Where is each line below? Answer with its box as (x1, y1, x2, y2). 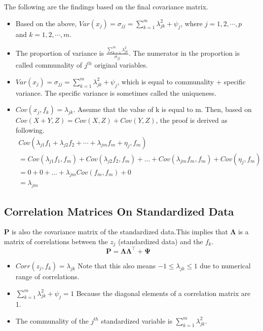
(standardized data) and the (118, 236, 203, 247)
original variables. (94, 60, 148, 70)
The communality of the (15, 315, 89, 326)
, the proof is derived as (155, 115, 227, 125)
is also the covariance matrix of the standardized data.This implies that (11, 226, 228, 237)
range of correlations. (15, 271, 79, 281)
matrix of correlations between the (4, 236, 108, 247)
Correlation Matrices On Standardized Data (4, 203, 234, 219)
